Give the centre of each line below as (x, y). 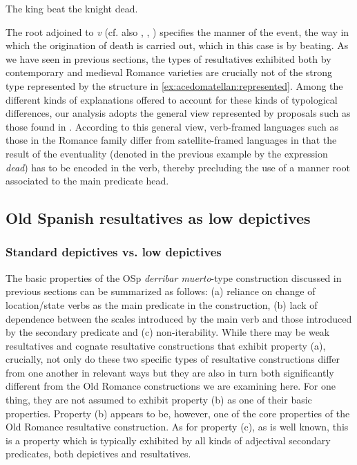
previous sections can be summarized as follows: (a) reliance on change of (161, 291)
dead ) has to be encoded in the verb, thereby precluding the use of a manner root (178, 167)
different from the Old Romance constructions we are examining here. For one (171, 386)
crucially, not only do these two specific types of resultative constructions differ (173, 359)
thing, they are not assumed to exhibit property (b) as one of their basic (159, 400)
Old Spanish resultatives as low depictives (158, 218)
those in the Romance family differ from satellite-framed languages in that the (171, 140)
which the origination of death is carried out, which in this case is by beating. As (177, 45)
